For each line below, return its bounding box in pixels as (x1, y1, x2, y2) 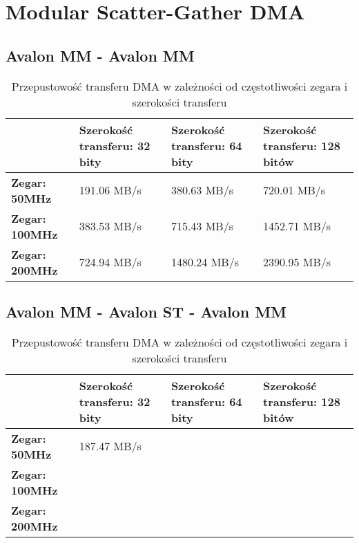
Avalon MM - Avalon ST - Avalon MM (6, 300, 287, 322)
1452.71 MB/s (263, 218, 331, 234)
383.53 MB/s (79, 218, 142, 234)
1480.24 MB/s (171, 254, 239, 270)
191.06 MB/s (79, 182, 142, 199)
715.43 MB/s (171, 218, 233, 234)
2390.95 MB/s (263, 254, 331, 270)
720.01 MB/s (263, 182, 326, 199)
